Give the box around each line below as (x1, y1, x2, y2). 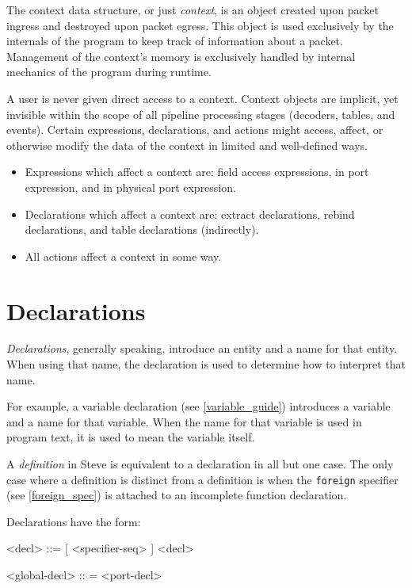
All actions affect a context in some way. (25, 247, 222, 264)
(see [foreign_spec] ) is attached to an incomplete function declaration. (6, 487, 347, 503)
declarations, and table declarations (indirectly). (25, 221, 259, 238)
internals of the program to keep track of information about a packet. (6, 32, 343, 49)
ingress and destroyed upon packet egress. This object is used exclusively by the (6, 17, 394, 33)
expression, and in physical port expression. (25, 178, 236, 195)
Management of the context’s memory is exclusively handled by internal (6, 48, 356, 64)
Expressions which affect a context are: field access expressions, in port (25, 163, 369, 180)
